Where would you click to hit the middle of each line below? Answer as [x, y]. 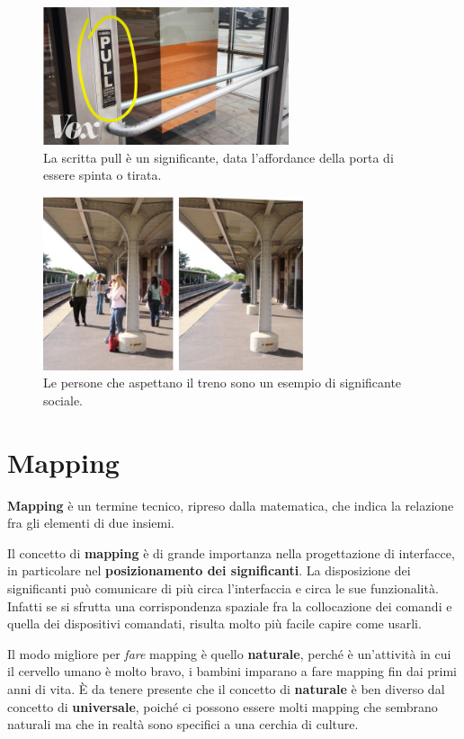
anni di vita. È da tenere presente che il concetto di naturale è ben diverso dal [226, 689]
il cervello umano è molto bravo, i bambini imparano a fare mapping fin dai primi [232, 671]
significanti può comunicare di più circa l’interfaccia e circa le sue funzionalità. [223, 588]
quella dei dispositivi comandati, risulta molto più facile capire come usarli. [214, 623]
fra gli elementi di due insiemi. [91, 523]
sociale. [63, 400]
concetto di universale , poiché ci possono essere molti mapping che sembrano [223, 706]
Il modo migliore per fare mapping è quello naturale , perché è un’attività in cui [229, 653]
